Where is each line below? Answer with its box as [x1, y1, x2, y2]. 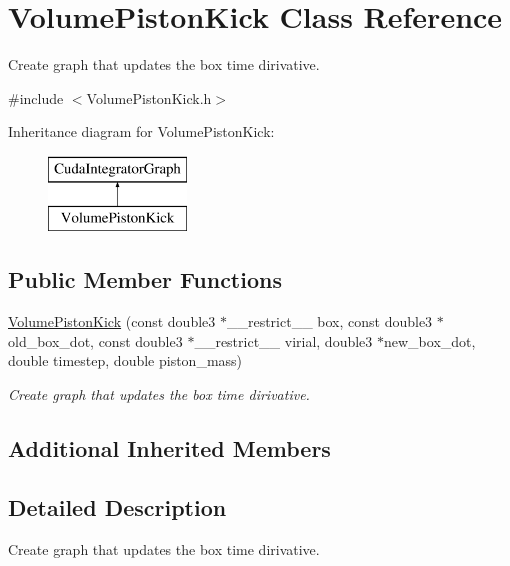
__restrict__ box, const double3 [226, 311, 433, 332]
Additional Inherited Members [8, 433, 331, 464]
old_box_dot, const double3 [8, 330, 183, 351]
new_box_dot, [384, 330, 476, 351]
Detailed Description [8, 491, 227, 522]
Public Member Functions [8, 264, 282, 295]
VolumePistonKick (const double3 [8, 311, 216, 332]
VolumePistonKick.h [86, 87, 212, 108]
